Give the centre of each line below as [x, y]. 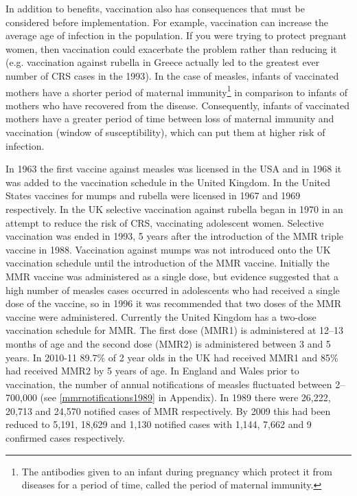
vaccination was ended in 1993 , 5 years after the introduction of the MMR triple [175, 236]
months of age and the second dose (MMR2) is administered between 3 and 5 [168, 343]
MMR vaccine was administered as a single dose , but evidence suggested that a [172, 276]
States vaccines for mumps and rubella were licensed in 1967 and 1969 [153, 195]
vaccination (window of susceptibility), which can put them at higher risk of [165, 132]
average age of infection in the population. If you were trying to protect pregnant [176, 35]
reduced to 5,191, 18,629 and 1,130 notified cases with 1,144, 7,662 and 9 [159, 424]
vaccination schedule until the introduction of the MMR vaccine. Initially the [168, 263]
